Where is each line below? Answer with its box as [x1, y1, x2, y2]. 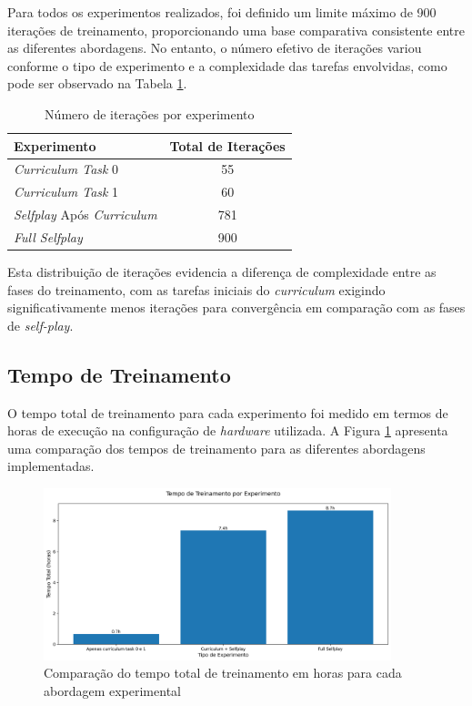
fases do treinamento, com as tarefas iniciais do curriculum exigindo [7, 280, 386, 299]
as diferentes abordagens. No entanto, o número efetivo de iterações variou [7, 38, 422, 57]
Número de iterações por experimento [45, 104, 255, 123]
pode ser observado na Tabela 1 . [7, 74, 187, 93]
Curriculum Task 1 [14, 182, 119, 201]
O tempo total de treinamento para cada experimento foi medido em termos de [7, 403, 448, 422]
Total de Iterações [169, 136, 286, 155]
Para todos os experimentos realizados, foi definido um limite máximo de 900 [7, 3, 437, 21]
